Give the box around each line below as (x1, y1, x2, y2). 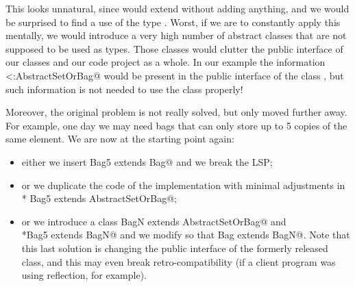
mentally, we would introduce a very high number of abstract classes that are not (5, 28, 347, 42)
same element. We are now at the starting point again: (5, 132, 234, 146)
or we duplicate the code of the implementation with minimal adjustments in (21, 177, 345, 192)
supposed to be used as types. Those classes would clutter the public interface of (5, 41, 343, 55)
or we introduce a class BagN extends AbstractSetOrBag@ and (21, 214, 286, 228)
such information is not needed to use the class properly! (5, 82, 243, 96)
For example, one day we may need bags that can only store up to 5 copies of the (5, 118, 347, 132)
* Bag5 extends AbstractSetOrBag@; (21, 191, 177, 205)
